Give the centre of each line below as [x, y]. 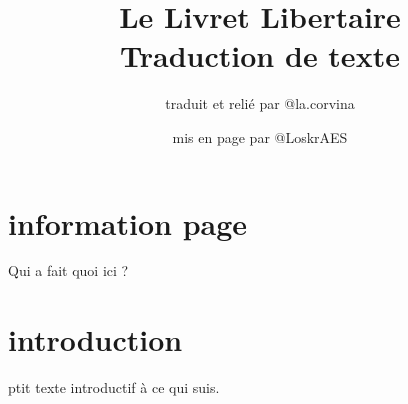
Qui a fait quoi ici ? [68, 270]
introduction [95, 339]
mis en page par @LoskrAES [260, 136]
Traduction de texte [260, 55]
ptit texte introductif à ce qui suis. [114, 387]
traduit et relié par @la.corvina [260, 103]
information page [128, 222]
